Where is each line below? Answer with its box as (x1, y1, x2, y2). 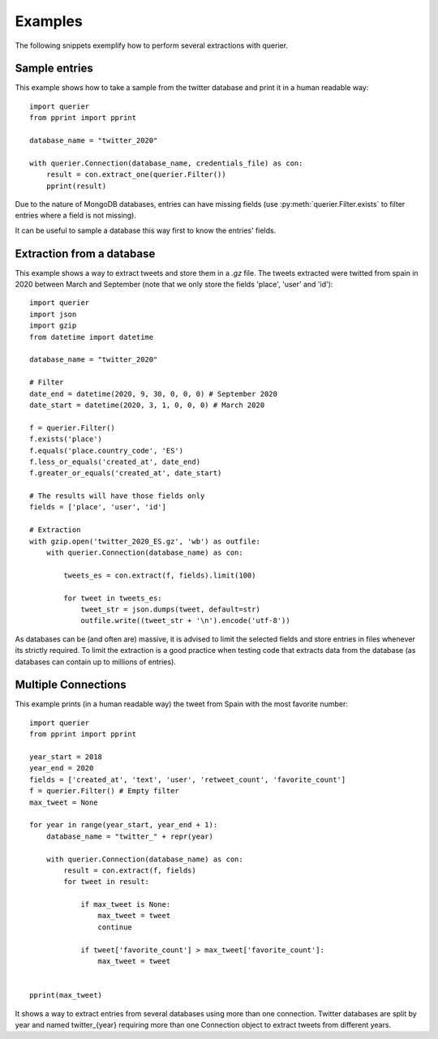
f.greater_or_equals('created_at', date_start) (29, 469, 222, 478)
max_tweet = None (29, 797, 98, 807)
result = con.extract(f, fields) (63, 865, 196, 875)
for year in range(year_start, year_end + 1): (29, 820, 218, 830)
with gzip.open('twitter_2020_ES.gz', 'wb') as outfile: (29, 536, 261, 546)
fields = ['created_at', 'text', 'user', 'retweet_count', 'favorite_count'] (29, 775, 346, 784)
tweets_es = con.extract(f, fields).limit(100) (63, 570, 256, 580)
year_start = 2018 (29, 753, 103, 762)
